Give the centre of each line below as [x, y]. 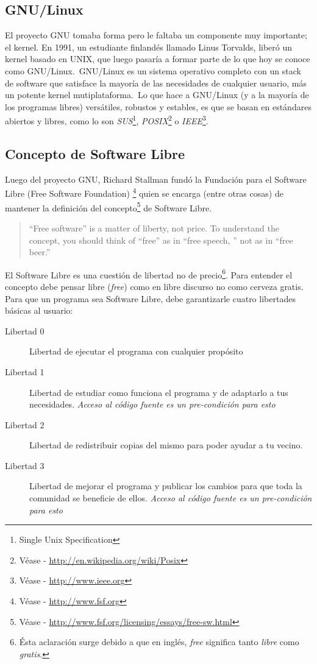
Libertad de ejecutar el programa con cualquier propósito [136, 351]
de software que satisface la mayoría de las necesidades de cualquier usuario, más [156, 83]
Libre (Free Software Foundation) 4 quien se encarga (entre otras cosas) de [144, 192]
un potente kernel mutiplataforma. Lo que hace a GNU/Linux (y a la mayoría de [157, 95]
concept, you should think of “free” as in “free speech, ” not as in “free [161, 240]
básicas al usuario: [39, 310]
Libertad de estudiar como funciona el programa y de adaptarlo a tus [159, 392]
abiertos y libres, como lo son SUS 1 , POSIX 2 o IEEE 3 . [107, 120]
